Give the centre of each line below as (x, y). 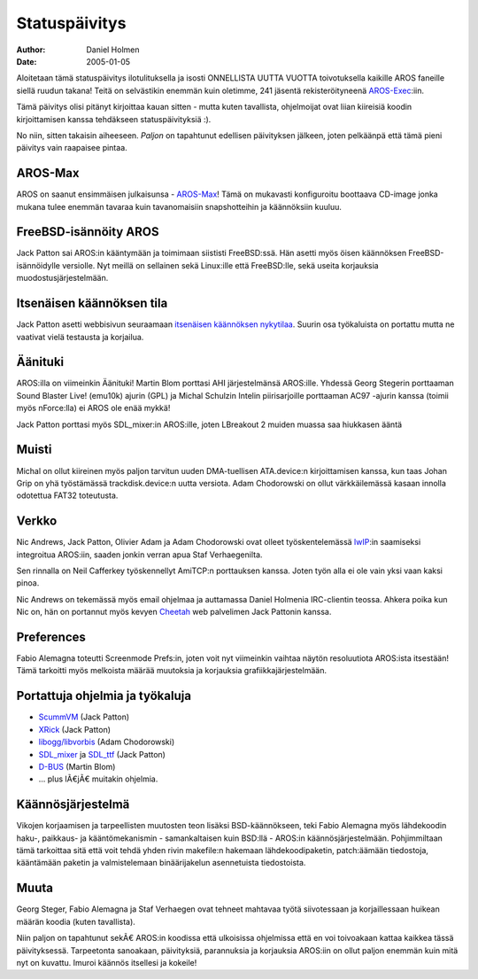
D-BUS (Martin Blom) (77, 766)
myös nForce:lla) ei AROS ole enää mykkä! (93, 408)
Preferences (51, 637)
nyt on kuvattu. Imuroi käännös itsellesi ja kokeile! (107, 962)
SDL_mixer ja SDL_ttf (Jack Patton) (102, 754)
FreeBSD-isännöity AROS (88, 232)
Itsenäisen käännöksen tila (92, 303)
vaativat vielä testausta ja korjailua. (80, 337)
